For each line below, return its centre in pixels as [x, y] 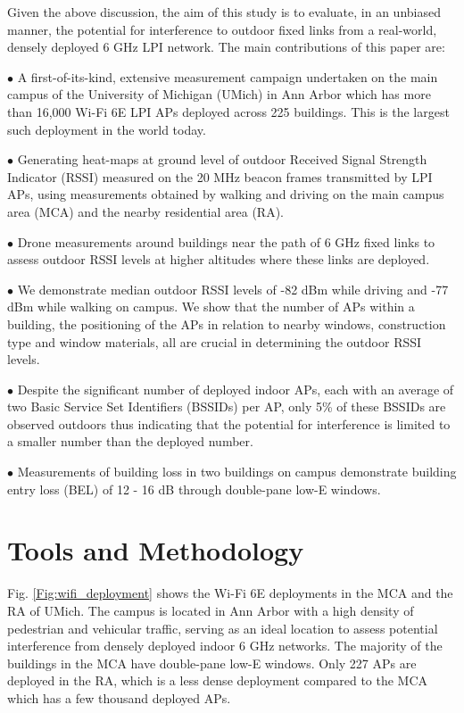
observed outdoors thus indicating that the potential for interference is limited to [229, 423]
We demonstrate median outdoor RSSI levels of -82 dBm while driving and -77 [233, 289]
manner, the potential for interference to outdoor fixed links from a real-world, [222, 29]
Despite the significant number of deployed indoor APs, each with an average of [236, 389]
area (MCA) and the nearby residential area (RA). [145, 211]
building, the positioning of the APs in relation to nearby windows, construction [227, 323]
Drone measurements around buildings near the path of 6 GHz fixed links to [226, 241]
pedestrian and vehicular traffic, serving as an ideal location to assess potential [223, 628]
